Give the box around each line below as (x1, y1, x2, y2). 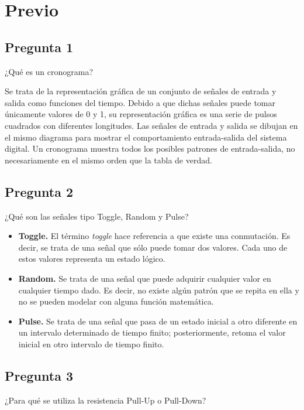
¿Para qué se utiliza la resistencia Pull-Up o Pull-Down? (5, 394, 206, 406)
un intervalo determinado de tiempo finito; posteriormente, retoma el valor (18, 326, 286, 339)
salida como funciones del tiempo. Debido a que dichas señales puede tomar (5, 96, 275, 108)
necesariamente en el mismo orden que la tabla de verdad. (5, 153, 212, 166)
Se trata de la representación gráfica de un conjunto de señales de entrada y (5, 85, 277, 97)
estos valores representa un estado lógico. (18, 252, 165, 265)
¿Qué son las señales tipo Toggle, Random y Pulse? (5, 210, 189, 222)
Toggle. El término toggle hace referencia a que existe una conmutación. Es (18, 230, 291, 242)
